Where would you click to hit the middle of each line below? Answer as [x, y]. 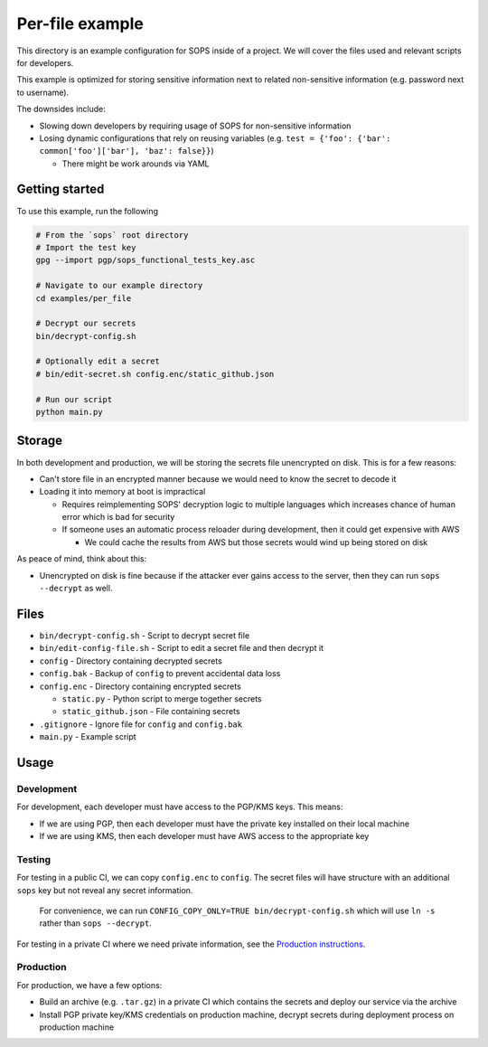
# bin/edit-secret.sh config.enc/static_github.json [155, 374]
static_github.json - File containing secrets [151, 712]
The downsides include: [61, 109]
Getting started [61, 189]
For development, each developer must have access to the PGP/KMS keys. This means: [180, 807]
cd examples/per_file [84, 298]
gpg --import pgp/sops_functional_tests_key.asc [145, 260]
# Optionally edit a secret [98, 361]
